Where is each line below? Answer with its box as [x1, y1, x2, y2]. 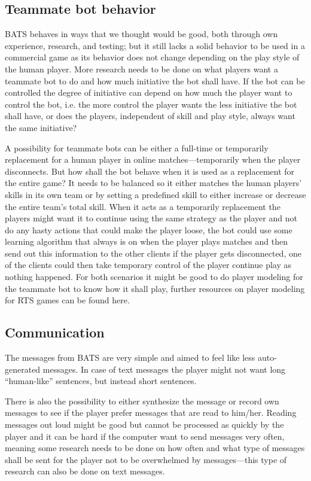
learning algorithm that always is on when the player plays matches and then [5, 235, 288, 248]
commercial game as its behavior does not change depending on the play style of [5, 51, 300, 63]
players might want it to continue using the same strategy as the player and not [5, 212, 297, 224]
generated [5, 363, 41, 375]
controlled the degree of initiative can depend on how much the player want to [5, 86, 292, 99]
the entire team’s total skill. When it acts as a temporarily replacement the [5, 200, 280, 212]
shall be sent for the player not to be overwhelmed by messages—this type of [5, 453, 287, 465]
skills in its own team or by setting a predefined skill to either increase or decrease [5, 188, 306, 200]
